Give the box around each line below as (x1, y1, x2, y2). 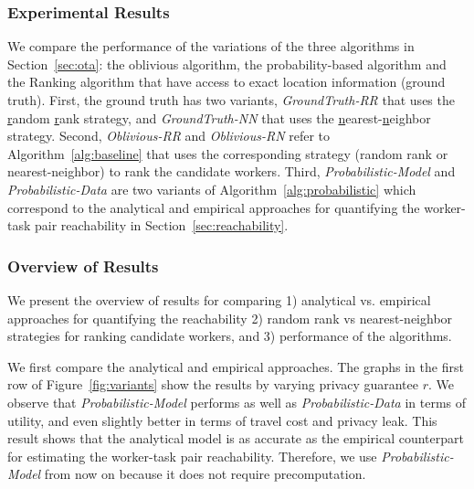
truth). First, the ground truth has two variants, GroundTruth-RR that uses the (7, 90, 455, 109)
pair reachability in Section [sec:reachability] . (35, 216, 289, 235)
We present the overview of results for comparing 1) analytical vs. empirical (7, 290, 431, 309)
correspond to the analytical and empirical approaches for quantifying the (7, 197, 420, 217)
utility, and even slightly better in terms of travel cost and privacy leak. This (7, 410, 437, 430)
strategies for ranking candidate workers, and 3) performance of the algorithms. (7, 326, 452, 345)
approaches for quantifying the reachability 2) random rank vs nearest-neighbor (7, 308, 453, 327)
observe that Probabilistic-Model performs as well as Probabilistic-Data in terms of (7, 392, 467, 411)
